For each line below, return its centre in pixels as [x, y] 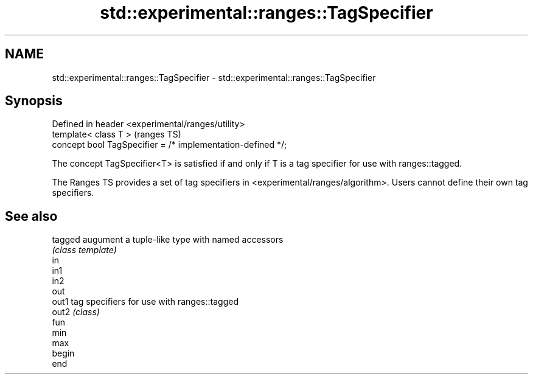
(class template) [84, 250]
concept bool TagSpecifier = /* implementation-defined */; [169, 145]
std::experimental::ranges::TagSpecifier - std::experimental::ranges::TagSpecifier [214, 77]
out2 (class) [76, 312]
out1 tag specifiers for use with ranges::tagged [145, 302]
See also [31, 216]
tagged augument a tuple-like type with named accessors [168, 240]
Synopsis [34, 101]
